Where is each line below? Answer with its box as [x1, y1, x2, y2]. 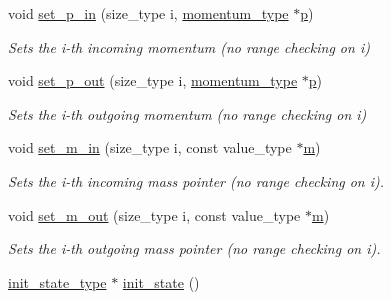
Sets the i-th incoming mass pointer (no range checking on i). [8, 170, 385, 191]
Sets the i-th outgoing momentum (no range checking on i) [8, 103, 367, 124]
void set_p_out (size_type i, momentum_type [8, 70, 298, 91]
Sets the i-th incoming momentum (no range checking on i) [8, 36, 370, 57]
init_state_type [8, 271, 107, 292]
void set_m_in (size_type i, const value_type [8, 137, 292, 158]
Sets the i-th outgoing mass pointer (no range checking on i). [8, 238, 381, 259]
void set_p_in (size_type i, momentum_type [8, 3, 289, 23]
